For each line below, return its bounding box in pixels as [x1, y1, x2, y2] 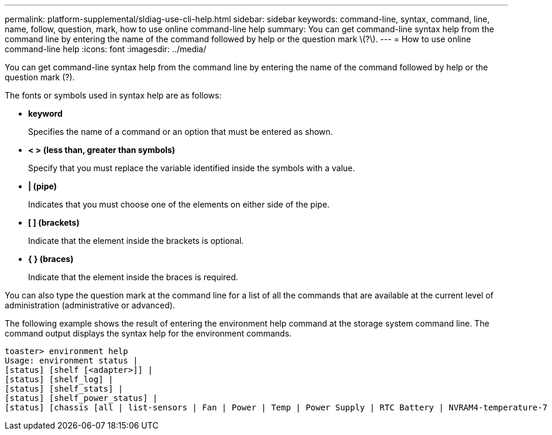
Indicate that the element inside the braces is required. [28, 272, 238, 282]
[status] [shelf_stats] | [5, 384, 124, 393]
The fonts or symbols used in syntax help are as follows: [5, 90, 222, 100]
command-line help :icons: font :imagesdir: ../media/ [5, 44, 207, 54]
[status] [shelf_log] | [5, 375, 114, 384]
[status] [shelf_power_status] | [5, 393, 158, 403]
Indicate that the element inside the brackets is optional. [28, 236, 244, 246]
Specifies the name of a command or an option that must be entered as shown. [28, 127, 333, 137]
